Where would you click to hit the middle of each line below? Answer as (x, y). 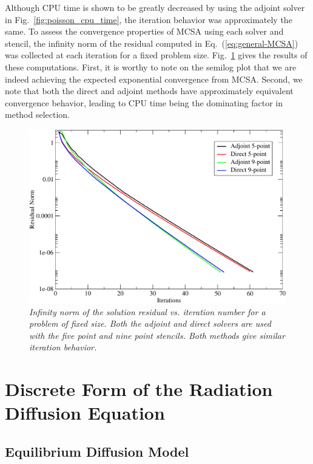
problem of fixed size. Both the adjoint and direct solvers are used (150, 323)
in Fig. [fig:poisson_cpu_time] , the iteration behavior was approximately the (149, 19)
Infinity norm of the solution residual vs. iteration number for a (147, 311)
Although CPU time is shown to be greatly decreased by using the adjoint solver (155, 7)
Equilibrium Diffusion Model (97, 451)
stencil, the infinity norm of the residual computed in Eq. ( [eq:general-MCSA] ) (152, 43)
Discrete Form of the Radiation (139, 389)
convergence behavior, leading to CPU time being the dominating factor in (144, 102)
